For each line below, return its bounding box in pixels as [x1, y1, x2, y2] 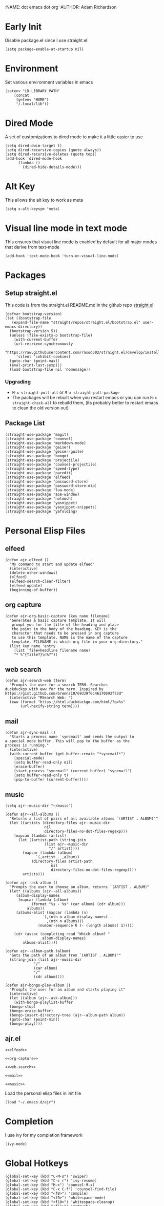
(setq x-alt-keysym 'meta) [5, 206, 60, 212]
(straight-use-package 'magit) [5, 432, 69, 437]
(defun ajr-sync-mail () [5, 730, 56, 735]
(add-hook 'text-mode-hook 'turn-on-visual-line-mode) [5, 254, 119, 258]
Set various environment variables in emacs [5, 79, 93, 85]
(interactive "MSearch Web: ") [9, 696, 73, 700]
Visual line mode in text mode [5, 222, 128, 233]
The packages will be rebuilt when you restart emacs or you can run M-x [12, 394, 157, 400]
